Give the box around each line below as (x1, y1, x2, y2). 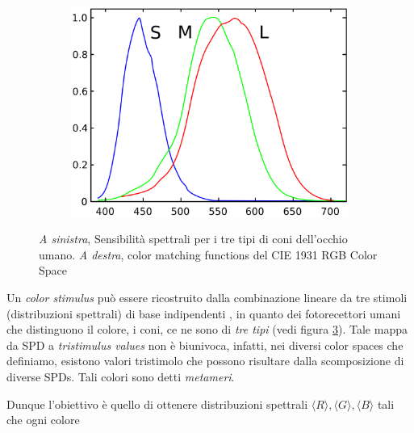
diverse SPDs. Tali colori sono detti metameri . (6, 368, 235, 385)
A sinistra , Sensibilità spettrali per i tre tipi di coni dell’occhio (39, 230, 348, 247)
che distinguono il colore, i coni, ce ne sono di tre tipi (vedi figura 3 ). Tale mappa (6, 321, 408, 338)
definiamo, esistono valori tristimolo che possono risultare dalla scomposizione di (6, 352, 404, 369)
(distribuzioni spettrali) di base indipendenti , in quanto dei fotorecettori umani (6, 305, 401, 322)
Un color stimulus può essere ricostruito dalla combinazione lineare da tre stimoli (6, 289, 408, 306)
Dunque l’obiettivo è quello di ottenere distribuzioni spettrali (6, 395, 308, 412)
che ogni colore (6, 411, 80, 428)
